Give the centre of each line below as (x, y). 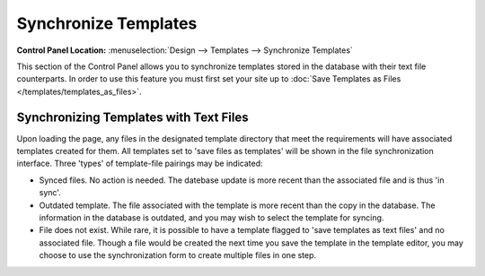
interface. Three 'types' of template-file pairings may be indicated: (140, 164)
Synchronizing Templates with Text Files (132, 117)
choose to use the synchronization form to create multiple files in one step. (178, 255)
